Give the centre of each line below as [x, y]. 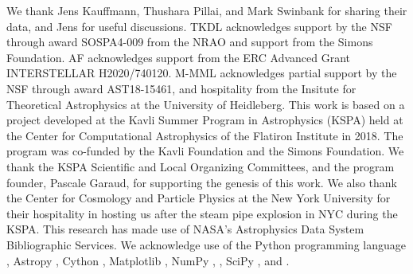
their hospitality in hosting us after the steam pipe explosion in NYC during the [202, 213]
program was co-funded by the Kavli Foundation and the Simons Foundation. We [205, 151]
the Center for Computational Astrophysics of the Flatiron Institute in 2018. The [205, 135]
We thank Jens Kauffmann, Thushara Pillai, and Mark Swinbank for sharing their [207, 10]
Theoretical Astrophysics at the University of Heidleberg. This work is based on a [206, 104]
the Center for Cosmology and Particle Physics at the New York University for [199, 198]
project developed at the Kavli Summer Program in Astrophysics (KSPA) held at [205, 120]
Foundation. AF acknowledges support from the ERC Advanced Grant [179, 57]
